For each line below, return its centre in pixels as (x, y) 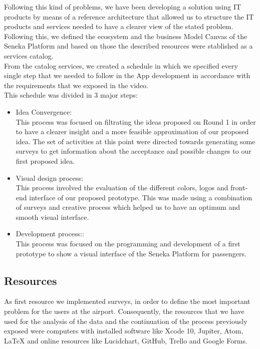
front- (239, 188)
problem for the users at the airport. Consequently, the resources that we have (124, 311)
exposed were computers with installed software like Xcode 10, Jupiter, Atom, (124, 331)
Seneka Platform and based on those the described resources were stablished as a (128, 46)
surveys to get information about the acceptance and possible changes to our (134, 151)
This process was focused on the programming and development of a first (128, 244)
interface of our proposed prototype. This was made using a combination (141, 197)
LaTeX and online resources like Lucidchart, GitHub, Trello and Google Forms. (126, 340)
